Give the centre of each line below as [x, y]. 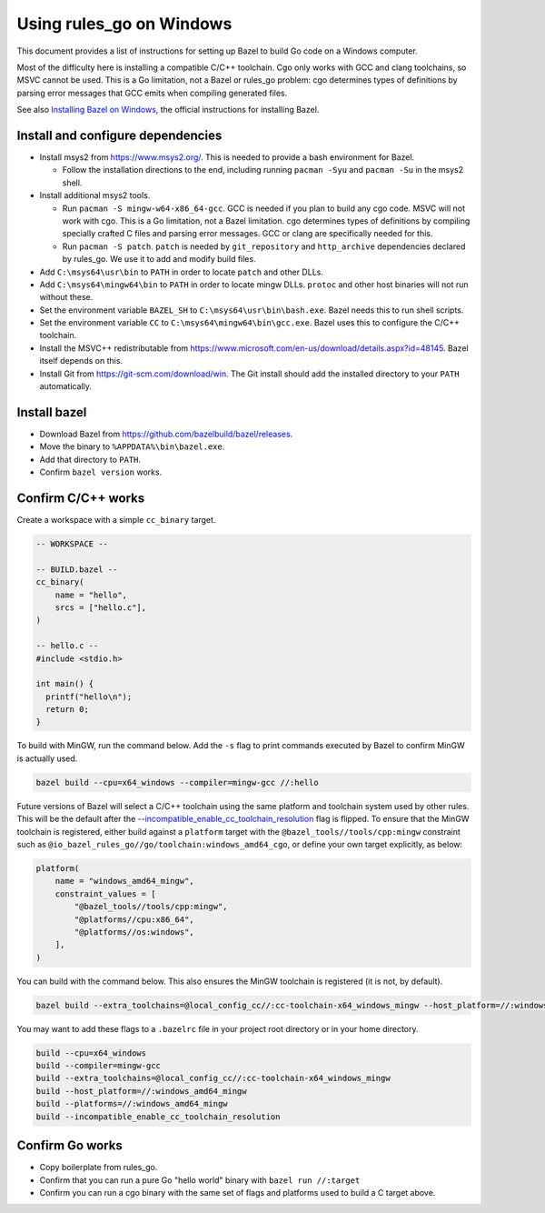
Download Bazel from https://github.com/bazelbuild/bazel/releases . [166, 434]
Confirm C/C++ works [81, 498]
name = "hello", [91, 595]
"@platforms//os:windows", [134, 932]
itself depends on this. [81, 361]
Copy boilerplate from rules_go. [99, 1168]
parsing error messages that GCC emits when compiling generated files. [152, 93]
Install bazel [52, 412]
